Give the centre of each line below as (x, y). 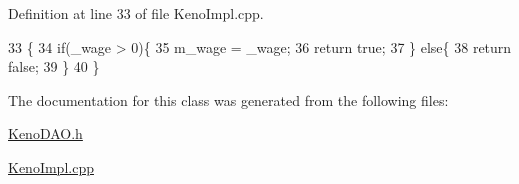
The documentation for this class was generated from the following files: (228, 99)
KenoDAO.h (45, 133)
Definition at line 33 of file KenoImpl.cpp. (136, 13)
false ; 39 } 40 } (54, 66)
